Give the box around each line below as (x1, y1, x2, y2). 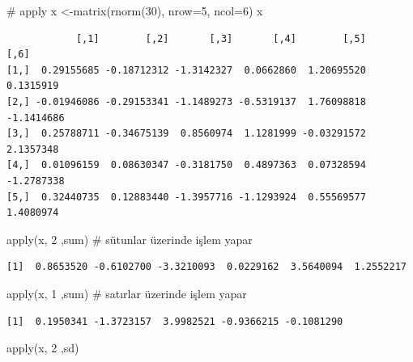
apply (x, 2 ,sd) (6, 339, 79, 356)
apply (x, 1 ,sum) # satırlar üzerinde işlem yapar (6, 284, 247, 301)
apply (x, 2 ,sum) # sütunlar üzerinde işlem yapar (6, 230, 253, 247)
